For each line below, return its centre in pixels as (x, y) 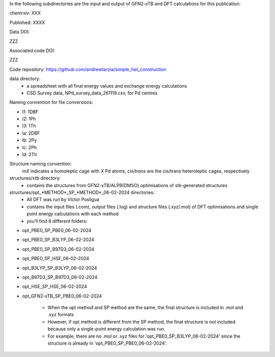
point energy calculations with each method (73, 214)
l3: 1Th (29, 126)
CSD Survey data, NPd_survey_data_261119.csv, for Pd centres (92, 93)
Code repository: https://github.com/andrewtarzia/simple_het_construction (88, 69)
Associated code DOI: (32, 50)
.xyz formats (61, 315)
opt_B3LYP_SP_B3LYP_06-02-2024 (60, 268)
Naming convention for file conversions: (51, 103)
